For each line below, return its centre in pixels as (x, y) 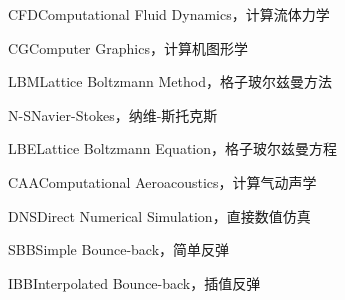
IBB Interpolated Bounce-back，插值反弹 (134, 282)
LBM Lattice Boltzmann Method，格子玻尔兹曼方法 (170, 81)
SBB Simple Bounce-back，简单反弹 (119, 249)
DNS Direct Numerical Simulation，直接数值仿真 (159, 215)
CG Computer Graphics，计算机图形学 (128, 47)
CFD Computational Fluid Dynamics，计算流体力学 (169, 14)
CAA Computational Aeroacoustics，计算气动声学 (162, 181)
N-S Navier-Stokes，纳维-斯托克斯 (113, 114)
